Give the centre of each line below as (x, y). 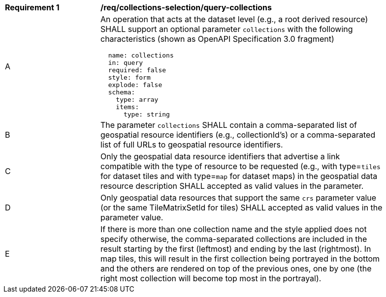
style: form (129, 77)
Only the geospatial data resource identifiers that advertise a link (220, 156)
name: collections (141, 55)
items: (128, 107)
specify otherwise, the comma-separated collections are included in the (234, 239)
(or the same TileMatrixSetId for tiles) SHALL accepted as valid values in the (241, 208)
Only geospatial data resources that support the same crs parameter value (239, 198)
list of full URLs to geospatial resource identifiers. (192, 145)
